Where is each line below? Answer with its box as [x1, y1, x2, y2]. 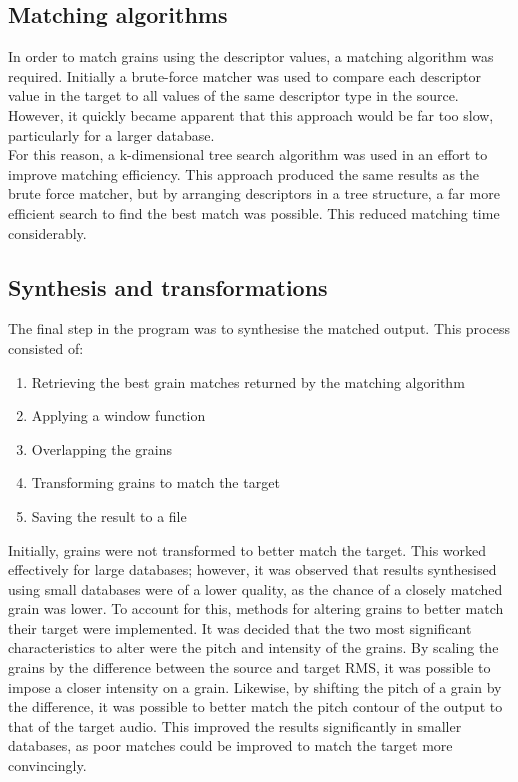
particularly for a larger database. [8, 124, 215, 145]
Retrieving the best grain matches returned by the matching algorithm [31, 371, 465, 392]
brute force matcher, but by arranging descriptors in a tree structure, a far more [8, 183, 500, 204]
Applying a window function [31, 405, 206, 426]
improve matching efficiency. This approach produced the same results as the [8, 163, 480, 184]
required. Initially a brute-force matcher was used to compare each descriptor [8, 65, 482, 86]
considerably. [8, 222, 87, 243]
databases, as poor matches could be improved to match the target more [8, 735, 453, 756]
